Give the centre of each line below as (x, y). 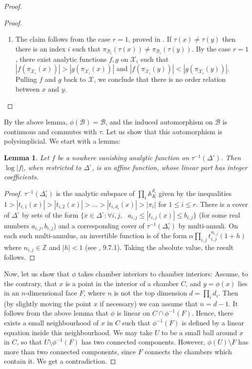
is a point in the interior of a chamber (122, 283)
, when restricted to (52, 167)
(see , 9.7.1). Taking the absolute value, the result (159, 247)
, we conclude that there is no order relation (160, 79)
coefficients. (21, 177)
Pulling (26, 79)
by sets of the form (50, 214)
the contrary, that (31, 283)
